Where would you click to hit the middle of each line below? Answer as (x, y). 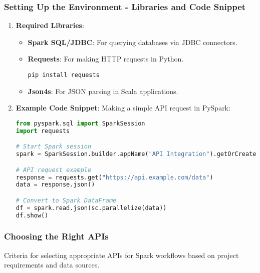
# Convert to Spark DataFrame (66, 200)
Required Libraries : (50, 25)
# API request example (54, 170)
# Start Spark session (54, 147)
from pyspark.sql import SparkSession (80, 123)
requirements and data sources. (52, 265)
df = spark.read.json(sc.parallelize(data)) (91, 208)
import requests (43, 131)
